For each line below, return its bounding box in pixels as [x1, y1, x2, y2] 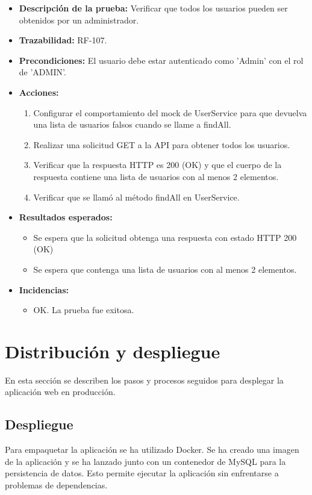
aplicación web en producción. [5, 385, 116, 398]
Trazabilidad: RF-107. [19, 34, 107, 46]
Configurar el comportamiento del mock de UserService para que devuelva [33, 106, 307, 119]
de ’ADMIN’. [19, 66, 66, 78]
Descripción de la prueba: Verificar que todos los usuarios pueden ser [19, 2, 288, 14]
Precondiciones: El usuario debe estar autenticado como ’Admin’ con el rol [19, 54, 304, 66]
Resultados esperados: [19, 211, 113, 223]
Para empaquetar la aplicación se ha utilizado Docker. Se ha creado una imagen [5, 443, 299, 456]
